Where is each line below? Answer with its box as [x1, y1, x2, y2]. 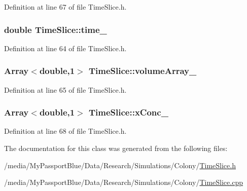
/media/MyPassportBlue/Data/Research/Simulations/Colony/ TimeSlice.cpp [4, 177, 243, 187]
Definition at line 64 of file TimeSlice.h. [4, 43, 127, 53]
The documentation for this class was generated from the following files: [4, 143, 228, 154]
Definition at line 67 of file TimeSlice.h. [4, 2, 127, 12]
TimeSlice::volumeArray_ [89, 64, 197, 77]
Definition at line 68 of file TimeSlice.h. [4, 126, 127, 136]
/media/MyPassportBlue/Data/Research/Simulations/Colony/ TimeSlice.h [4, 160, 236, 170]
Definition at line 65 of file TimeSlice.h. [4, 84, 127, 95]
